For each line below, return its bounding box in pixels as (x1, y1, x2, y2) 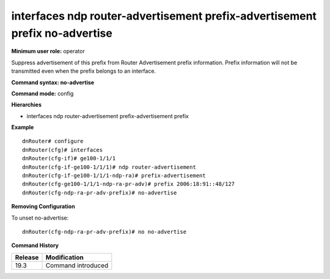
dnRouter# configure (22, 138, 84, 145)
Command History (11, 242, 59, 249)
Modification (45, 253, 84, 261)
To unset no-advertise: (11, 214, 69, 221)
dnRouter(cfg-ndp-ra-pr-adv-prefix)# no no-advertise (22, 228, 186, 235)
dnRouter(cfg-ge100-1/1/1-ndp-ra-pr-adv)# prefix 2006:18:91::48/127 (22, 180, 235, 188)
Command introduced (45, 261, 109, 269)
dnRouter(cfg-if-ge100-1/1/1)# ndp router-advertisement (22, 163, 197, 171)
